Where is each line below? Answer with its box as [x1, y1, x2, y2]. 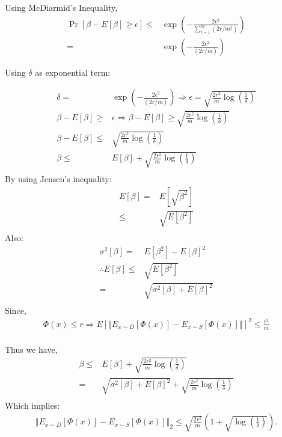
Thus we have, [5, 343, 58, 355]
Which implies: [5, 399, 60, 411]
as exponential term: [35, 66, 111, 78]
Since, [5, 304, 26, 316]
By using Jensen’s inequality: [5, 173, 112, 185]
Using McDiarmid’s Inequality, [5, 1, 118, 13]
